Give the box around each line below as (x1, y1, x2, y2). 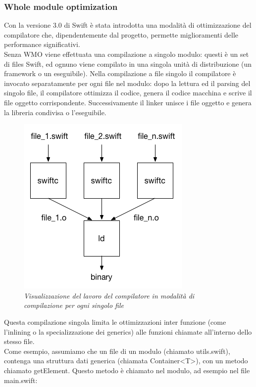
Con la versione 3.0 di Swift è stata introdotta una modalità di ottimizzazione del (4, 20, 252, 30)
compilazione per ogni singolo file (24, 300, 124, 310)
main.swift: (4, 375, 38, 385)
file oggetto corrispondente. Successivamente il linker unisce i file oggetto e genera (4, 97, 252, 107)
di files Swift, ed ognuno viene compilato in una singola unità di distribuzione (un (4, 58, 252, 69)
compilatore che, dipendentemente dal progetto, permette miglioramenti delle (4, 29, 239, 40)
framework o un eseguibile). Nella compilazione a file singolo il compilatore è (4, 68, 236, 79)
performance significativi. (4, 39, 80, 49)
